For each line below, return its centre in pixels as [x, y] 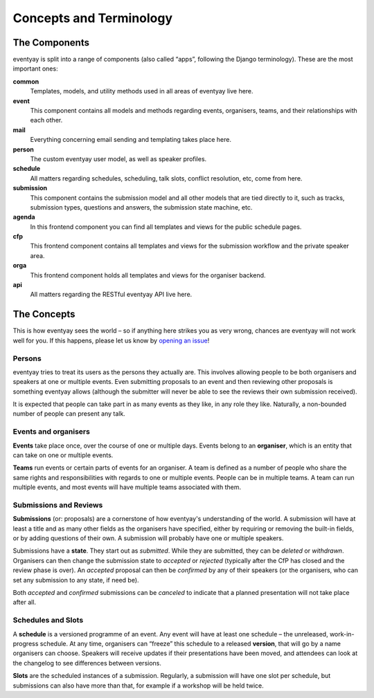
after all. [25, 603]
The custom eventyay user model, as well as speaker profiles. [118, 158]
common [26, 81]
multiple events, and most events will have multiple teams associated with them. [127, 487]
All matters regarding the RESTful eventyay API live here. [111, 295]
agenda [24, 217]
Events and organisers [51, 432]
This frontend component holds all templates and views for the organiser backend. [148, 275]
